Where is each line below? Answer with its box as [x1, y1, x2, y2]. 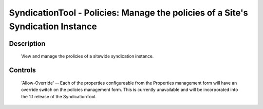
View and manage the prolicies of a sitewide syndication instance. [21, 54, 154, 59]
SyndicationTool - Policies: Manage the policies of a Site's [9, 7, 248, 18]
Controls [9, 66, 36, 74]
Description [9, 39, 46, 48]
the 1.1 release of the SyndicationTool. [21, 93, 97, 99]
